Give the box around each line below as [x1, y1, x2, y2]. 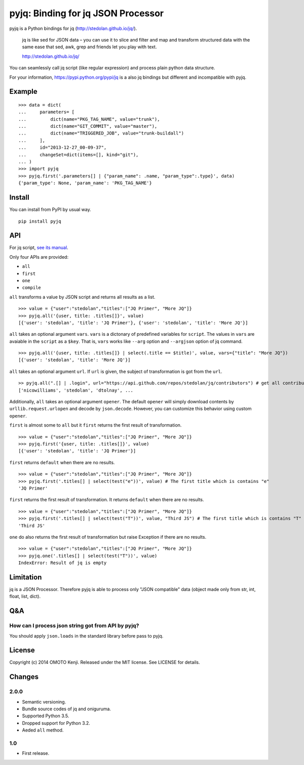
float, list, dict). [9, 594, 41, 600]
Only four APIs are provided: [9, 254, 68, 260]
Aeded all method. [22, 727, 64, 733]
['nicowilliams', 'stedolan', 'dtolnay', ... [18, 387, 134, 393]
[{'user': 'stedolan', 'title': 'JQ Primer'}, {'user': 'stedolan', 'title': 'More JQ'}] [18, 320, 248, 326]
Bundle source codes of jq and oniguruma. [22, 706, 111, 712]
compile [22, 285, 42, 291]
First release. [22, 750, 50, 756]
